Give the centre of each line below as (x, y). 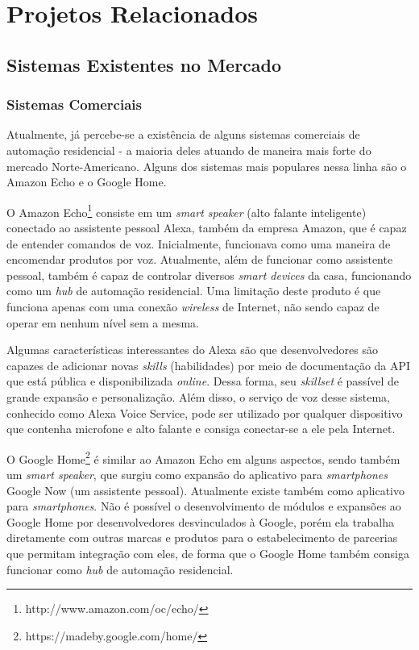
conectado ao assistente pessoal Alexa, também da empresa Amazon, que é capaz (207, 227)
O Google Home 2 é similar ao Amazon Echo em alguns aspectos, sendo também (203, 457)
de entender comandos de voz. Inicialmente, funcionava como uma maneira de (199, 243)
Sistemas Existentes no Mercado (144, 64)
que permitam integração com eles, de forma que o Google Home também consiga (208, 553)
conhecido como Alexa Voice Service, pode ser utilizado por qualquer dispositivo (205, 412)
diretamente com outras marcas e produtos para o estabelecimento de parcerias (202, 537)
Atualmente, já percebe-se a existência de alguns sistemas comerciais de (183, 134)
